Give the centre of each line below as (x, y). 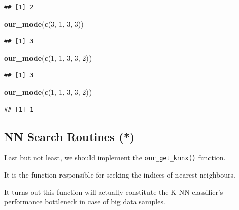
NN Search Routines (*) (69, 136)
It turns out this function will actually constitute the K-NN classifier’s (114, 191)
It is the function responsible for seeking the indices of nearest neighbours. (120, 175)
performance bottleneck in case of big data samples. (85, 202)
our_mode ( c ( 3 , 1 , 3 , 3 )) (44, 24)
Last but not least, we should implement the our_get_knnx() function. (115, 157)
